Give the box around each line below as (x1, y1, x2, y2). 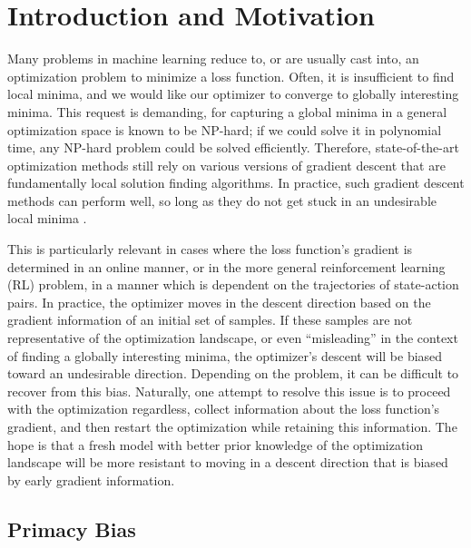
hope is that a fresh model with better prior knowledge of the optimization (7, 435, 424, 454)
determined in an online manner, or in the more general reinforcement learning (7, 257, 446, 276)
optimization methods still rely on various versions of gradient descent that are (7, 155, 446, 174)
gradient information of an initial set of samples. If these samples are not (7, 310, 413, 329)
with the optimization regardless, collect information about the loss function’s (7, 399, 440, 418)
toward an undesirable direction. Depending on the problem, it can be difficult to (7, 364, 459, 383)
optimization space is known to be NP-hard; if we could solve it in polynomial (7, 120, 442, 139)
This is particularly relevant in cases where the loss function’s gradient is (7, 240, 413, 259)
